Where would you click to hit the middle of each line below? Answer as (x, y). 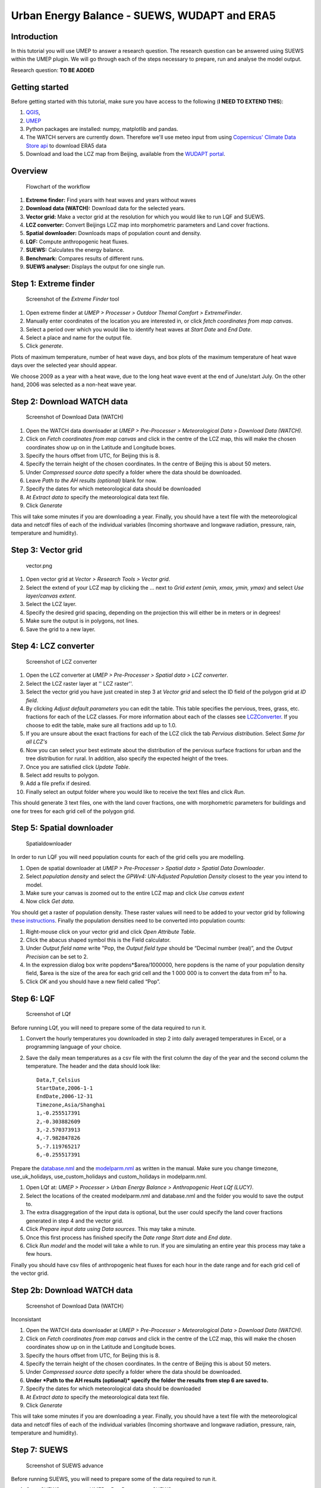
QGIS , (33, 112)
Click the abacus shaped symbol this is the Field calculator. (98, 940)
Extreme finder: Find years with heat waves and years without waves (111, 200)
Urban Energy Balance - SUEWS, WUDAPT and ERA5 (143, 15)
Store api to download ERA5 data (66, 145)
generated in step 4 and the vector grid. (75, 1221)
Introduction (34, 37)
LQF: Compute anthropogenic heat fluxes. (77, 242)
